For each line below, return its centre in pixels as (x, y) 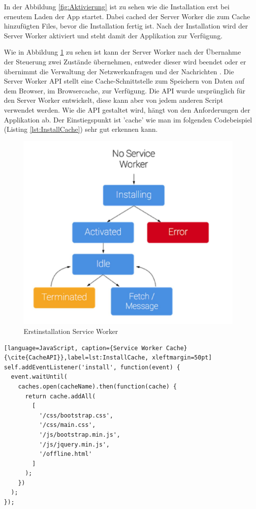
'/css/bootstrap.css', (76, 415)
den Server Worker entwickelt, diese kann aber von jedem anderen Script (114, 100)
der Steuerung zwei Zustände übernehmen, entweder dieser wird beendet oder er (125, 61)
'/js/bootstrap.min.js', (80, 434)
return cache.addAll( (60, 396)
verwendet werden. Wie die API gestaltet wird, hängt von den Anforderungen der (127, 109)
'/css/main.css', (67, 425)
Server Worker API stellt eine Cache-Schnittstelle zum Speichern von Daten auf (124, 81)
